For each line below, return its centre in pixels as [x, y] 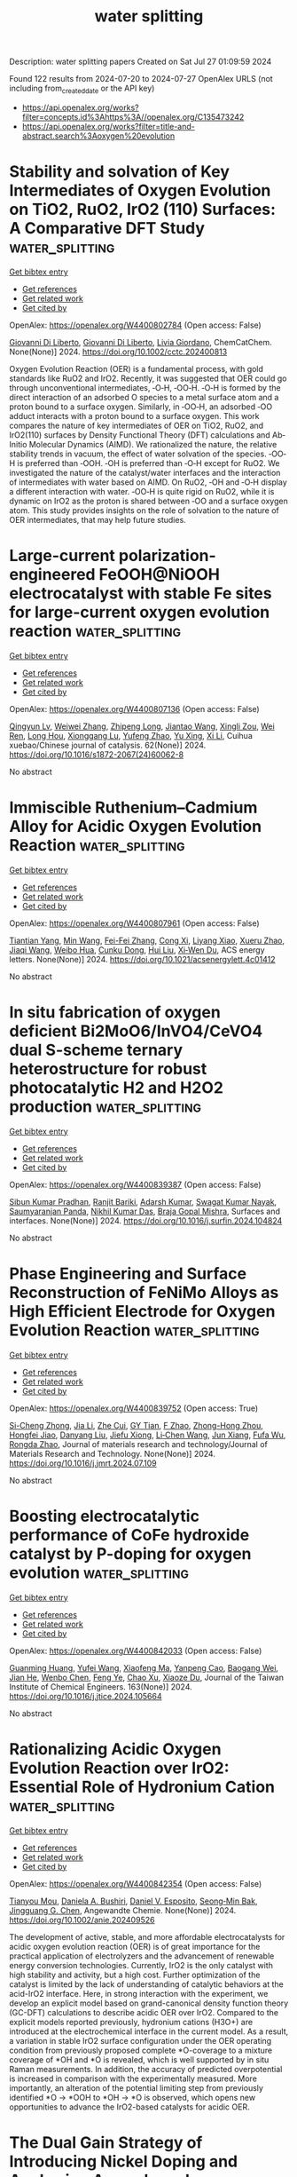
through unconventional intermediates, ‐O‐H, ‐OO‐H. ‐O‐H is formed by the [145, 387]
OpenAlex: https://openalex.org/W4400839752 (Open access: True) [134, 1408]
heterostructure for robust [108, 1069]
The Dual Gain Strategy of [106, 2142]
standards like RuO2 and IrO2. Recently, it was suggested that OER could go [148, 378]
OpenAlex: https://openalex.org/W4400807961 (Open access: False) [134, 923]
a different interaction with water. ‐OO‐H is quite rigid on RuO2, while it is [142, 491]
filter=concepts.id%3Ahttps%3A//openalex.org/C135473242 [133, 116]
